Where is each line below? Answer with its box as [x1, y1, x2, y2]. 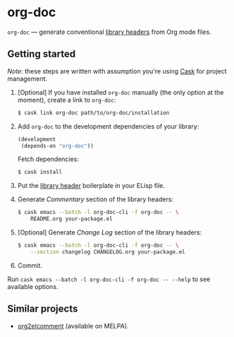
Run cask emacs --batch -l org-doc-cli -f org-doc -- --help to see [7, 275, 211, 283]
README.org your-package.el [30, 215, 113, 223]
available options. [7, 282, 58, 290]
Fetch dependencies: [17, 155, 80, 163]
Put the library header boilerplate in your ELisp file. [17, 182, 166, 190]
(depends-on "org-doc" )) [20, 142, 94, 149]
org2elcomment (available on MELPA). [17, 321, 129, 330]
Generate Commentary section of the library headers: [17, 195, 174, 203]
